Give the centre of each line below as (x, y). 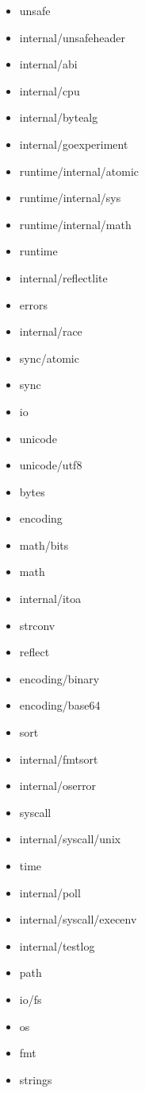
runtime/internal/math (75, 224)
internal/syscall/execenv (78, 919)
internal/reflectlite (63, 277)
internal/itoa (50, 599)
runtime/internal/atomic (79, 171)
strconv (37, 625)
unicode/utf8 (51, 465)
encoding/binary (59, 678)
